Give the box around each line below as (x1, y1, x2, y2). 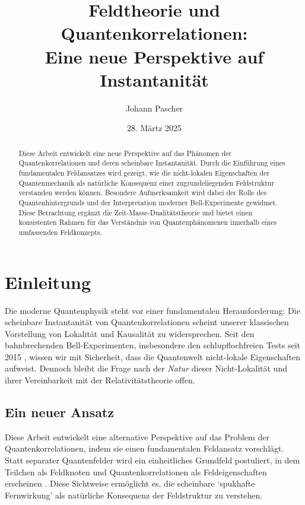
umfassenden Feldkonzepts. (18, 227, 102, 237)
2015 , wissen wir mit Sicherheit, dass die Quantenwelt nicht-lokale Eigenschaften (5, 350, 301, 363)
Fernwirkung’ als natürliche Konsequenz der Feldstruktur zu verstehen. (5, 488, 263, 501)
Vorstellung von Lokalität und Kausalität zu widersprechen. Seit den (5, 327, 255, 339)
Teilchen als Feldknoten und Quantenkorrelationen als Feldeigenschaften (5, 465, 267, 478)
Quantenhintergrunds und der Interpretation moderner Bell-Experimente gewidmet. (18, 197, 278, 207)
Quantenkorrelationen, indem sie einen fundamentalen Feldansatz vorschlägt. (5, 442, 284, 455)
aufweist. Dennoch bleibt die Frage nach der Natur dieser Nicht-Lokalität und (5, 362, 287, 374)
